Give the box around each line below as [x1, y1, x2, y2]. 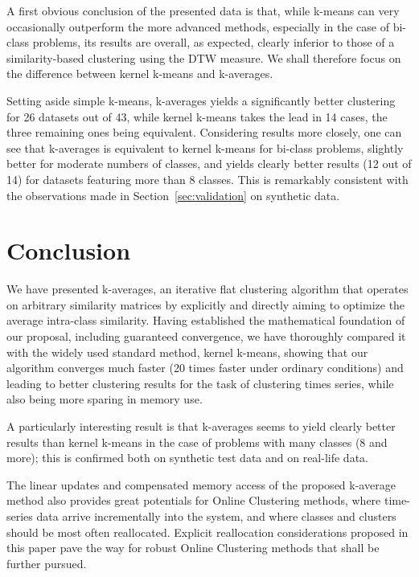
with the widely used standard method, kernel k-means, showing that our [6, 343, 368, 360]
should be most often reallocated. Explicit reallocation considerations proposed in [6, 523, 409, 540]
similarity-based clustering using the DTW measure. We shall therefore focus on [6, 49, 401, 66]
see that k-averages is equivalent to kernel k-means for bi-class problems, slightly [6, 139, 404, 156]
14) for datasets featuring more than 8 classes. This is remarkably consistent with [6, 170, 409, 187]
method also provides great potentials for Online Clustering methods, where [6, 492, 381, 509]
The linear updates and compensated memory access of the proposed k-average [6, 476, 396, 493]
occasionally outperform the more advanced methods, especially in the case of [6, 18, 390, 35]
